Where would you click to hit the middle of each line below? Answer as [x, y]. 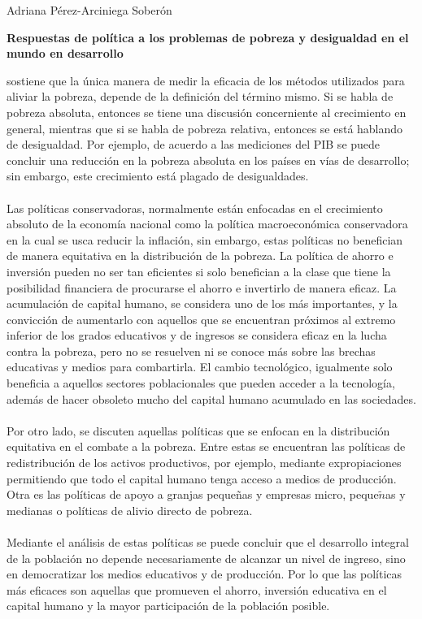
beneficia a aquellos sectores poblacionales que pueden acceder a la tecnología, [201, 383]
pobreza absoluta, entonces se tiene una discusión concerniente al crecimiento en [207, 112]
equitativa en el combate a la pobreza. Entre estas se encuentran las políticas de [206, 446]
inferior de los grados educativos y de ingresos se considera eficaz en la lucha [197, 335]
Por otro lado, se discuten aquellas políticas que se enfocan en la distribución [198, 430]
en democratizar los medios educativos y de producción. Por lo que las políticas [204, 574]
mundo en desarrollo [65, 53]
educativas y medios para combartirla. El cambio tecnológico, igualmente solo [200, 367]
